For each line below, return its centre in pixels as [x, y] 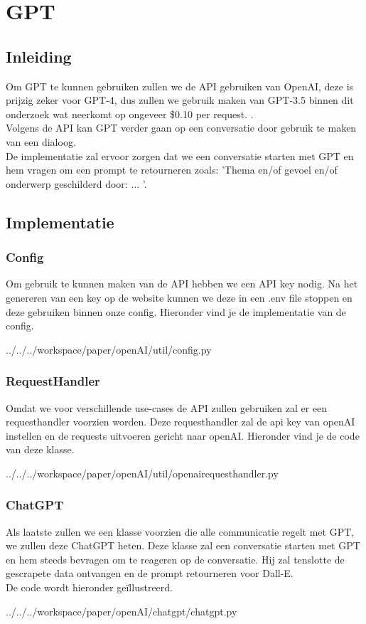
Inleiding [39, 56]
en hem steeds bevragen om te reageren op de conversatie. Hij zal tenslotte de [175, 559]
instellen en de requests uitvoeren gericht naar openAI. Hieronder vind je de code [183, 435]
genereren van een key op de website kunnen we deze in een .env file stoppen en [179, 297]
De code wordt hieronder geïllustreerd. [89, 587]
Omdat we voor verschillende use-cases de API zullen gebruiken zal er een [167, 407]
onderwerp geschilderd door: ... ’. [76, 183]
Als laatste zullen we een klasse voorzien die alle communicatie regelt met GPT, [180, 531]
